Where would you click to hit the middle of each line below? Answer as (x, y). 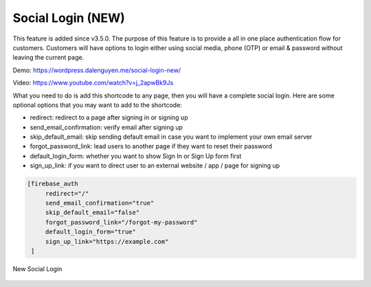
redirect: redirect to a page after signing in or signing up (109, 117)
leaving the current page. (48, 58)
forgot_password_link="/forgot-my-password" (121, 222)
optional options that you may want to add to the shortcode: (97, 105)
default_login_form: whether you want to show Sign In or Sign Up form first (136, 156)
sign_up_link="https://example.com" (107, 241)
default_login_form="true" (91, 232)
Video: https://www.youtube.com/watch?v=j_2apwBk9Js (93, 83)
